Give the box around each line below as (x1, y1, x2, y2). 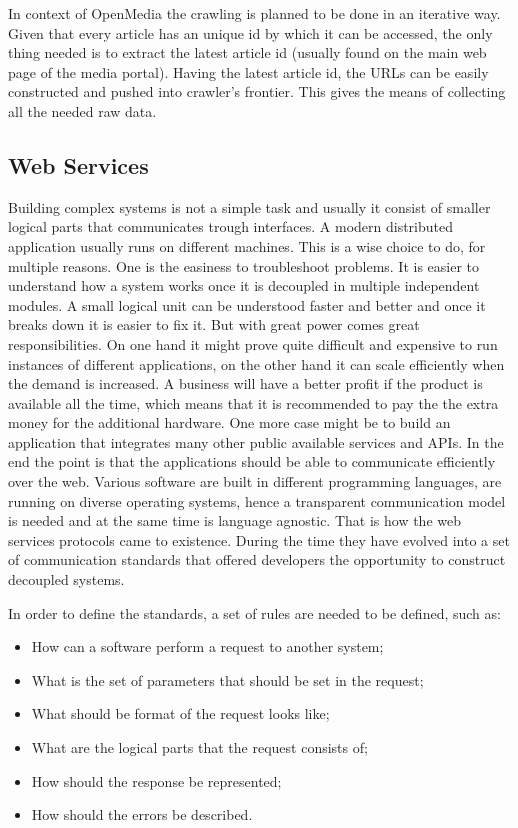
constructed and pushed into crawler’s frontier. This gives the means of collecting (8, 81, 506, 102)
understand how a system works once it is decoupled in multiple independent (8, 275, 480, 296)
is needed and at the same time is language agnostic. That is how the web (8, 510, 461, 531)
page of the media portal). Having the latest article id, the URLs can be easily (8, 61, 489, 82)
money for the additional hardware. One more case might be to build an (8, 412, 451, 433)
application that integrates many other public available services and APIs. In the (8, 431, 504, 452)
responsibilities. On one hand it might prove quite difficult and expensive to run (8, 333, 498, 354)
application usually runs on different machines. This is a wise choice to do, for (8, 235, 486, 256)
